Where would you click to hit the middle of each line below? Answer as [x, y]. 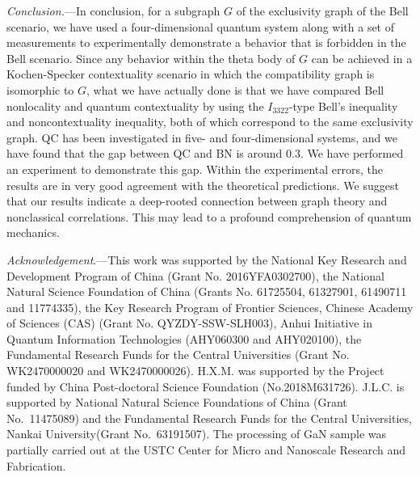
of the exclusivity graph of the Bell [322, 11]
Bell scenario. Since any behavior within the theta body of [151, 58]
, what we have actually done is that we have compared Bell [235, 89]
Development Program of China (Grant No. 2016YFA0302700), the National [195, 275]
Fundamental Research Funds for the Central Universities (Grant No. [178, 355]
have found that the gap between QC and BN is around [145, 153]
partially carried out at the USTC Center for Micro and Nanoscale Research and [206, 450]
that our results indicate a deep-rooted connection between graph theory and [197, 201]
